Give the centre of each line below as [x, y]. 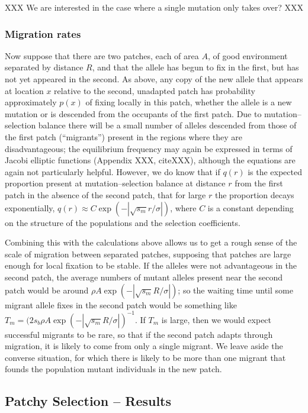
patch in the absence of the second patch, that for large [105, 194]
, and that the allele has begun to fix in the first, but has [195, 67]
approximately [31, 102]
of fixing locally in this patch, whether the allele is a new [189, 102]
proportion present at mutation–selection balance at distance [115, 183]
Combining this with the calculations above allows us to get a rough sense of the [151, 242]
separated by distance [44, 67]
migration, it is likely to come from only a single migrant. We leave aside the [144, 346]
